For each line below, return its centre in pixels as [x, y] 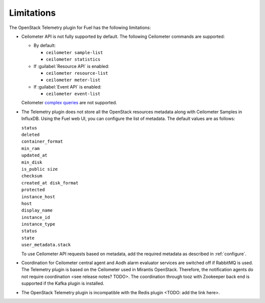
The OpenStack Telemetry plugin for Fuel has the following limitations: [80, 28]
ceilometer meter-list [73, 80]
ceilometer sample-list [74, 52]
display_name [37, 211]
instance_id [36, 217]
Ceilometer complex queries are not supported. [69, 103]
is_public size [40, 169]
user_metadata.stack [46, 245]
